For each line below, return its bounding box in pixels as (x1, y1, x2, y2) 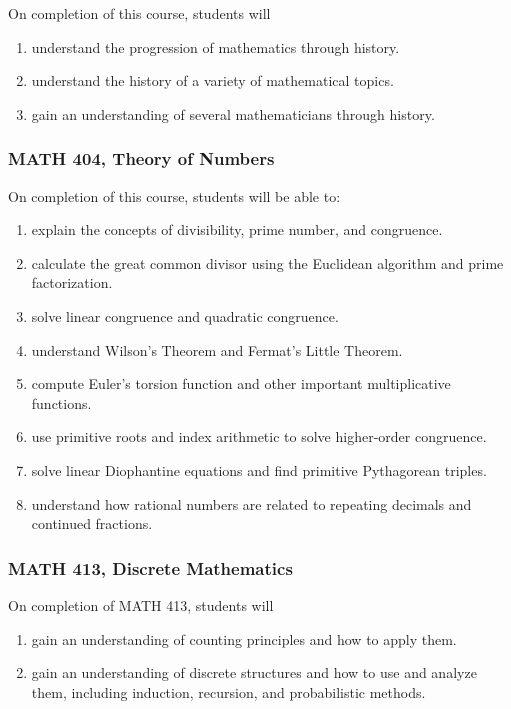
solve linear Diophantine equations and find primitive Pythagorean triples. (31, 459, 487, 480)
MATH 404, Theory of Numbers (8, 146, 275, 171)
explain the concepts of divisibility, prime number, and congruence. (31, 219, 443, 240)
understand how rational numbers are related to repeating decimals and (31, 493, 472, 514)
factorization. (31, 272, 113, 293)
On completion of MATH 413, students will (8, 594, 274, 615)
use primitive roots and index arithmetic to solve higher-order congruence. (31, 426, 487, 447)
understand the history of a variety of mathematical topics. (31, 70, 394, 91)
